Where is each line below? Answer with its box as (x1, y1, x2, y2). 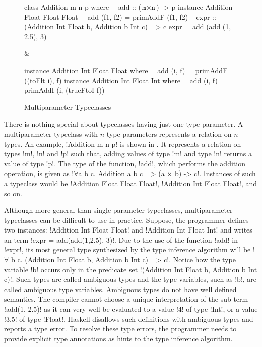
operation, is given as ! (4, 168, 74, 179)
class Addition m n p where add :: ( (24, 2, 141, 12)
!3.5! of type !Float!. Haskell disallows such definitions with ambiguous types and (4, 313, 253, 324)
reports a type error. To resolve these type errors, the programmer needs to (4, 323, 237, 334)
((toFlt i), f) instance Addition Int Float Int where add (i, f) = (24, 75, 226, 85)
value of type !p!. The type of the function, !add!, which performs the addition (4, 158, 245, 168)
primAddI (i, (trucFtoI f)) (24, 85, 105, 95)
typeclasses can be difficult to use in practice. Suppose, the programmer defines (4, 214, 249, 225)
